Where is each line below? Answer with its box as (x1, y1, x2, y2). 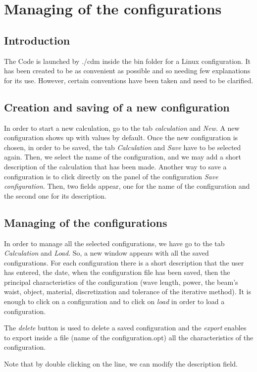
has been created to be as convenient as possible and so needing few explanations (4, 65, 251, 76)
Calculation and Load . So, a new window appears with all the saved (4, 248, 209, 258)
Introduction (4, 32, 70, 48)
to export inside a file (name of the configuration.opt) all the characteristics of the (4, 332, 254, 342)
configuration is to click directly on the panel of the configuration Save (4, 171, 218, 181)
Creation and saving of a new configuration (4, 99, 230, 114)
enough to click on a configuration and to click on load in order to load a (4, 296, 225, 307)
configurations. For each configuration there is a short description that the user (4, 257, 244, 267)
